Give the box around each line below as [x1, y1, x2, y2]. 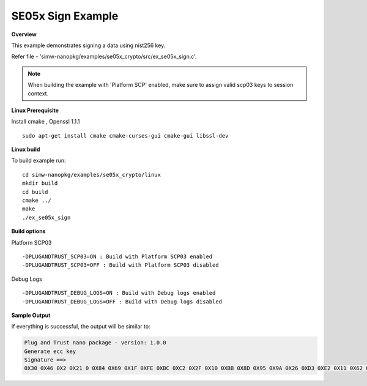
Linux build [11, 146, 40, 153]
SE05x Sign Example [11, 9, 119, 23]
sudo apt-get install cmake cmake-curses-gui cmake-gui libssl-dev [22, 132, 229, 139]
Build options [11, 228, 46, 235]
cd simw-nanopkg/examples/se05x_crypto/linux [22, 171, 161, 178]
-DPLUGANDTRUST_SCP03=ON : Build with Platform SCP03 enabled [22, 253, 213, 260]
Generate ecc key [24, 347, 76, 355]
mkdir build [22, 180, 58, 187]
